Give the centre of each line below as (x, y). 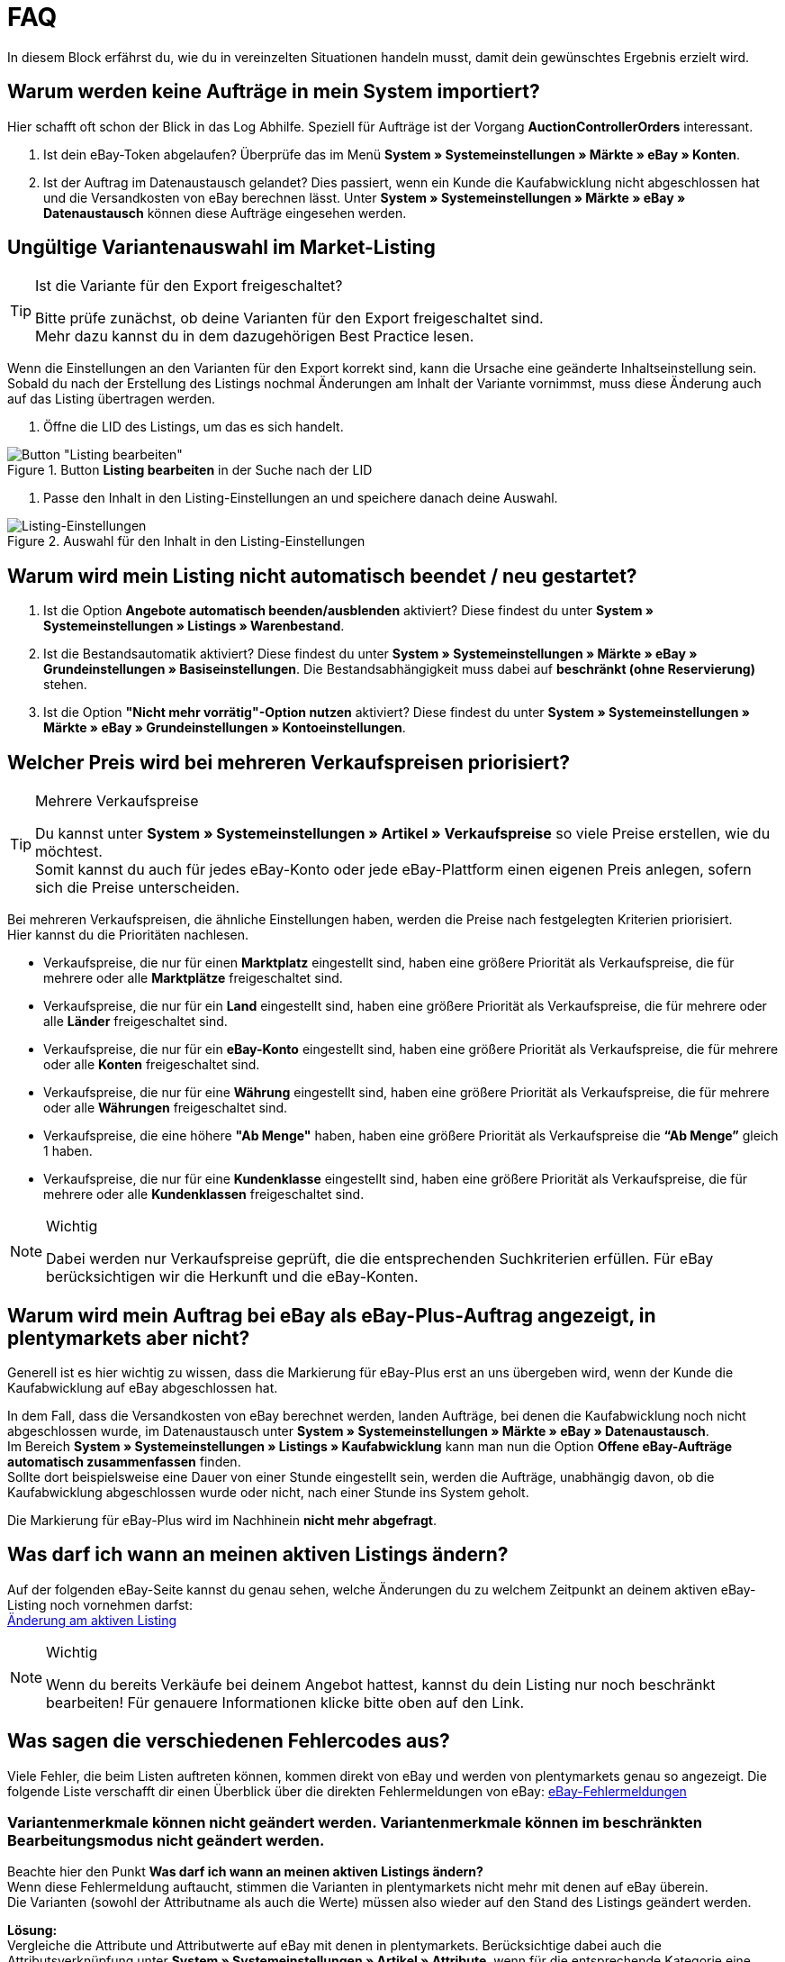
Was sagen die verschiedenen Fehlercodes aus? (229, 1741)
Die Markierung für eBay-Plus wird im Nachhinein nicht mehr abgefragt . (222, 1520)
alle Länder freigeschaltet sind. (135, 1022)
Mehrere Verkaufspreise (117, 801)
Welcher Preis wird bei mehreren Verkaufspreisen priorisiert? (289, 762)
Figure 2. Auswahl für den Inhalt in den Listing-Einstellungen (186, 541)
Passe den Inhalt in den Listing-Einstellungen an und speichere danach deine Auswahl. (301, 498)
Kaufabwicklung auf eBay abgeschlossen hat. (143, 1387)
